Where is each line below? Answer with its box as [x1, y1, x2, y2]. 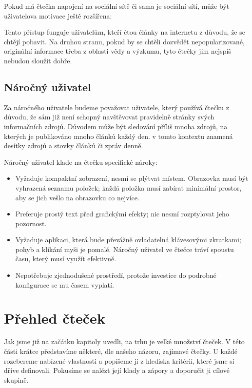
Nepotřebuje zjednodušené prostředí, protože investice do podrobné [15, 270, 216, 280]
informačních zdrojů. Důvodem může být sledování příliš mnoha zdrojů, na [4, 121, 228, 131]
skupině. [4, 374, 29, 385]
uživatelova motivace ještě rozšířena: [4, 10, 112, 20]
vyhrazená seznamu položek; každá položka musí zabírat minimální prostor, [15, 182, 242, 193]
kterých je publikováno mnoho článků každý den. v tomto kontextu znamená [4, 131, 233, 141]
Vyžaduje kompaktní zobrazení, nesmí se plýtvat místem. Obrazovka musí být [15, 173, 249, 183]
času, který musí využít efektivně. [15, 253, 116, 264]
